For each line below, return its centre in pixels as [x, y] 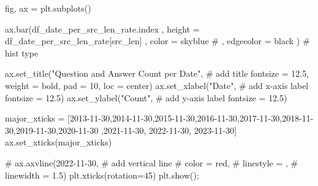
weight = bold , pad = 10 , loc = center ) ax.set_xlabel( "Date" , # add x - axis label [157, 85]
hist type [22, 52]
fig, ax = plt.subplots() [48, 8]
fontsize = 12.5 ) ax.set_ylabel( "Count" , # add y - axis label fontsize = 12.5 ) [146, 97]
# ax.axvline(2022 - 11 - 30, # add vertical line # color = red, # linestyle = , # [152, 162]
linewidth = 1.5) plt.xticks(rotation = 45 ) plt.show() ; [102, 175]
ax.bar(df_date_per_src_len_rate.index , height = [102, 29]
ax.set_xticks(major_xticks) [59, 142]
